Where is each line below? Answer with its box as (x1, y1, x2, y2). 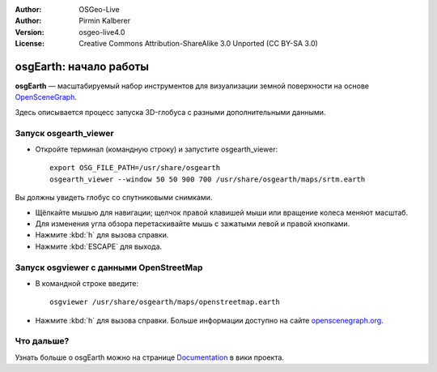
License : (15, 39, 45, 49)
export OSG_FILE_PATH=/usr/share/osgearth (49, 163, 221, 173)
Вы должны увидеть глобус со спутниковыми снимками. (15, 193, 213, 203)
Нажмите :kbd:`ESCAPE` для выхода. (35, 242, 163, 251)
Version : (15, 27, 45, 36)
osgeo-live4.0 (78, 27, 125, 36)
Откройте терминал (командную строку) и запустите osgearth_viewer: (35, 144, 278, 154)
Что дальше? (15, 336, 70, 347)
